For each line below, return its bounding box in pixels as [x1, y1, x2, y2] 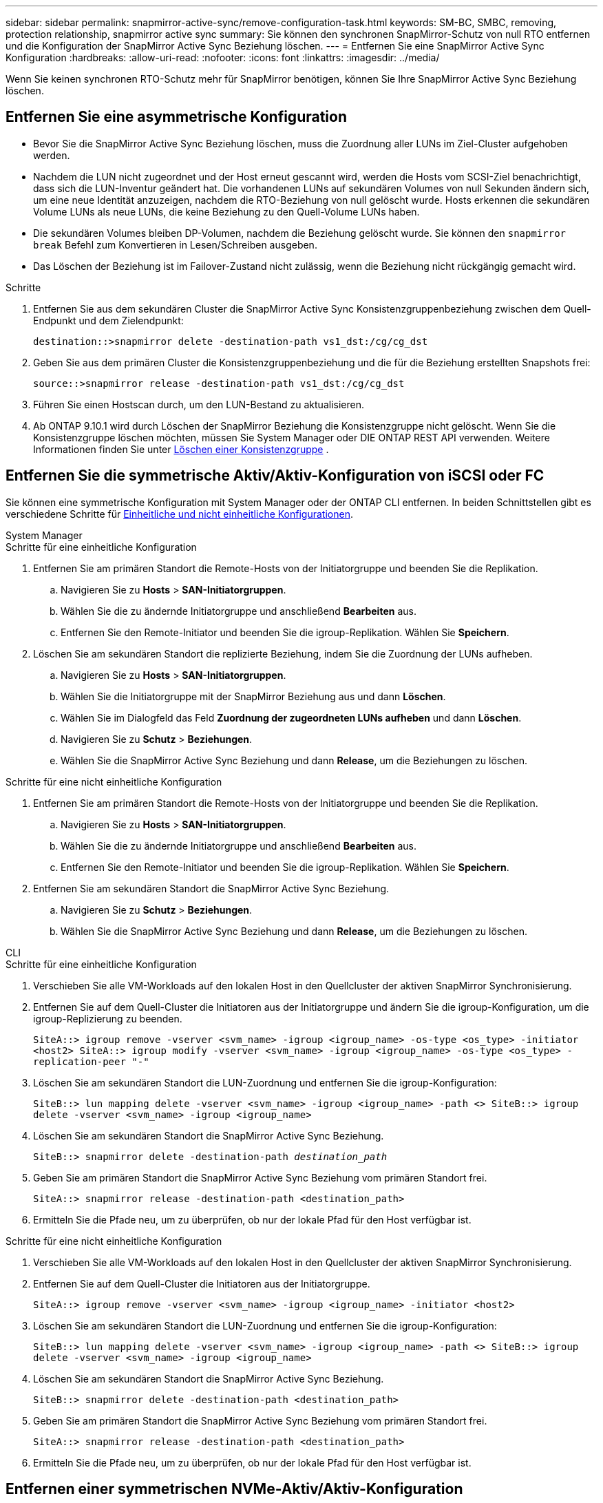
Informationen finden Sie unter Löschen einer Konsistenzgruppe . [33, 443, 329, 455]
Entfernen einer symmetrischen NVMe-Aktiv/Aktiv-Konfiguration [6, 1480, 463, 1498]
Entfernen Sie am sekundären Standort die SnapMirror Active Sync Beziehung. [33, 882, 390, 894]
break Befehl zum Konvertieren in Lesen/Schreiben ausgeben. [33, 238, 317, 251]
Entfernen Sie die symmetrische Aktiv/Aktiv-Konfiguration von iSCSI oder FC [6, 467, 544, 485]
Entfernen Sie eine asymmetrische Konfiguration [6, 108, 347, 126]
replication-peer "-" [33, 1055, 149, 1067]
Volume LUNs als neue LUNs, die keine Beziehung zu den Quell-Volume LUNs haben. [33, 205, 420, 218]
